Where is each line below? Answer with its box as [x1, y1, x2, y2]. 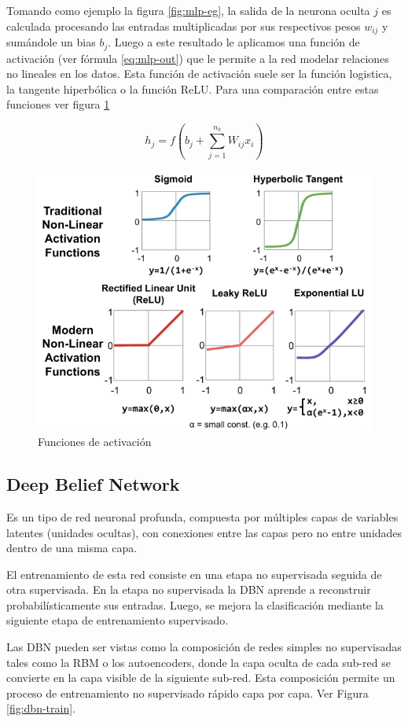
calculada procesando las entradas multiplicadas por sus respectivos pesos [6, 17, 361, 34]
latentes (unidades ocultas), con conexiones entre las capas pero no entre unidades [6, 524, 402, 540]
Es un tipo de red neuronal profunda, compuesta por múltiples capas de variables [6, 508, 399, 525]
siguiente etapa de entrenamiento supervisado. [6, 612, 229, 628]
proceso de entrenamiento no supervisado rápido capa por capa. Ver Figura [6, 684, 369, 701]
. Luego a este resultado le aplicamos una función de [108, 34, 360, 50]
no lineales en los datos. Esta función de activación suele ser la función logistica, [6, 65, 392, 82]
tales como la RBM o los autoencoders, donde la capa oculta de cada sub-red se [6, 654, 391, 670]
